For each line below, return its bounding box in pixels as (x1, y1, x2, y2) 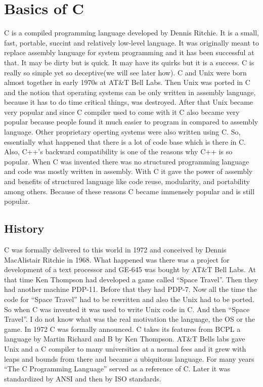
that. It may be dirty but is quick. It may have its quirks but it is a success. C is (4, 57, 254, 67)
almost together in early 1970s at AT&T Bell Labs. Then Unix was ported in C (4, 77, 250, 88)
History (4, 221, 45, 236)
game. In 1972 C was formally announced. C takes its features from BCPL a (4, 323, 241, 334)
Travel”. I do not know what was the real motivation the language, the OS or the (4, 314, 255, 324)
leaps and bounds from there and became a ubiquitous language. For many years (4, 353, 254, 364)
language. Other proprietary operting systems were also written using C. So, (4, 126, 241, 137)
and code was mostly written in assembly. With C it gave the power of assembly (4, 166, 253, 177)
